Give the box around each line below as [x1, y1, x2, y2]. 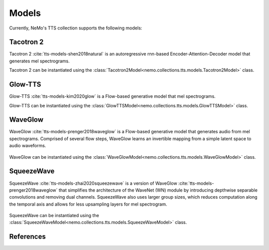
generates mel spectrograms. [9, 58, 70, 64]
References [9, 233, 46, 241]
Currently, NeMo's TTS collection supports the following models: [9, 25, 142, 31]
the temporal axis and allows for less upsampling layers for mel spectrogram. [9, 201, 167, 207]
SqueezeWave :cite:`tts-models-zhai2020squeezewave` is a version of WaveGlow [9, 180, 177, 186]
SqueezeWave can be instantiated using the [9, 213, 99, 219]
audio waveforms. [9, 143, 46, 149]
